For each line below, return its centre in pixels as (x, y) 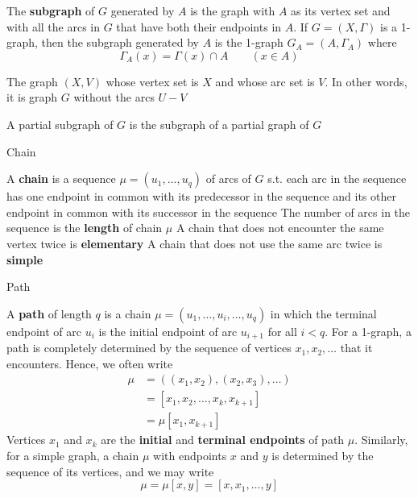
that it (356, 348)
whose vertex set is (152, 81)
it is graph (32, 97)
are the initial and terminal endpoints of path (223, 440)
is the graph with (233, 10)
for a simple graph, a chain (73, 456)
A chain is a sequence (61, 178)
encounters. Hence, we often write (90, 363)
